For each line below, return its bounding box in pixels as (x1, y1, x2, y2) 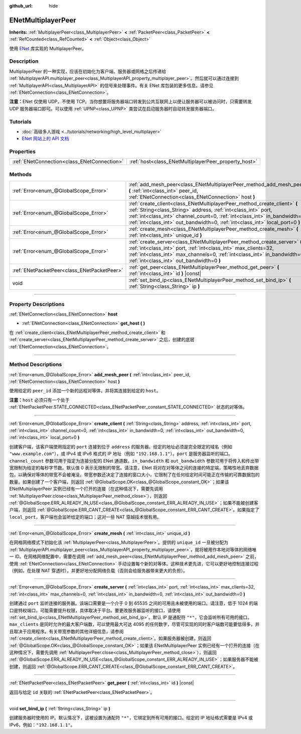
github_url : (9, 3, 33, 9)
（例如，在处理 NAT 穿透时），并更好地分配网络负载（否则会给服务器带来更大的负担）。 (9, 567, 188, 574)
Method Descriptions (9, 361, 62, 368)
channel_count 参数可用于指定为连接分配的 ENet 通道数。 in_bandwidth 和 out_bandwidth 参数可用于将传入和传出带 (9, 458, 259, 464)
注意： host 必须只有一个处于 (9, 397, 70, 403)
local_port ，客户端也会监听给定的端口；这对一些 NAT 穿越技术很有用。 (9, 514, 162, 520)
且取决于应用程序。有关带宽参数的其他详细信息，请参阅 (9, 628, 124, 634)
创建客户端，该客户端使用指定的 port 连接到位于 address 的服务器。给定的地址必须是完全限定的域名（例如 (9, 444, 233, 450)
